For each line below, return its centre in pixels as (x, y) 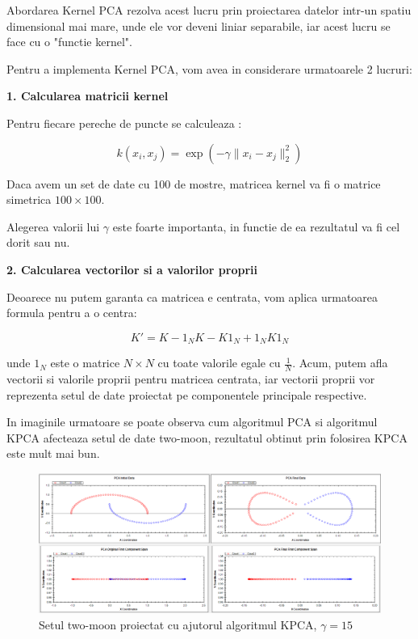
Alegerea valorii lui (53, 226)
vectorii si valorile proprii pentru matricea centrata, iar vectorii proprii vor (191, 379)
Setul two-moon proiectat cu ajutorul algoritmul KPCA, (178, 625)
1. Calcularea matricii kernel (88, 96)
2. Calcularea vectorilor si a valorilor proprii (132, 269)
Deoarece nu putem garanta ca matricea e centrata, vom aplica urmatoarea (192, 296)
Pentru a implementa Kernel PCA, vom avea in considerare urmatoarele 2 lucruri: (209, 68)
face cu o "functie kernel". (69, 42)
